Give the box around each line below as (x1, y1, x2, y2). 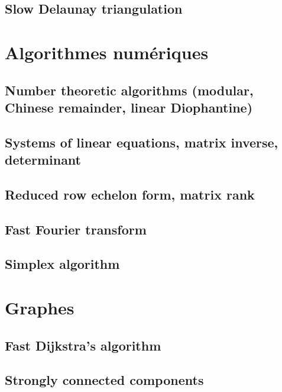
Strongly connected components (5, 371, 204, 389)
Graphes (5, 295, 74, 320)
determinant (5, 150, 82, 169)
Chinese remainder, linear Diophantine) (5, 98, 253, 116)
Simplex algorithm (5, 255, 120, 273)
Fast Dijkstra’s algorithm (5, 336, 161, 354)
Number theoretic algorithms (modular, (5, 81, 254, 99)
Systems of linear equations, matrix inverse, (5, 133, 278, 151)
